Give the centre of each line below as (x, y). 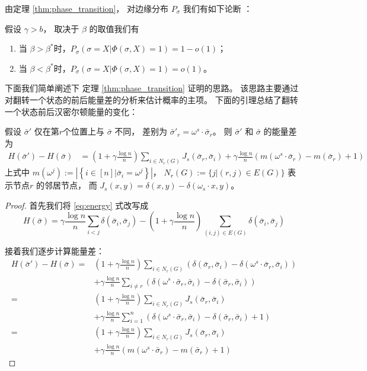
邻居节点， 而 (71, 185)
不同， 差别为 (141, 131)
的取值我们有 (114, 28)
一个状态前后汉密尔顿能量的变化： (71, 111)
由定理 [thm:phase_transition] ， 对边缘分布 (87, 8)
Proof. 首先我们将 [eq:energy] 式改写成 (77, 205)
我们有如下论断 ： (218, 8)
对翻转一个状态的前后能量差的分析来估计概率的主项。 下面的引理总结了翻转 (151, 99)
